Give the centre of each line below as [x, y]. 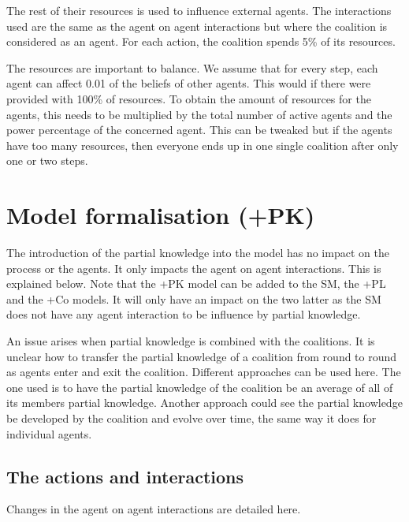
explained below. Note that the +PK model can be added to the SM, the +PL [196, 283]
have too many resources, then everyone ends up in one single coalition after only [203, 145]
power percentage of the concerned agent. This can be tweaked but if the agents [199, 130]
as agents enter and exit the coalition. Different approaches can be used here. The [204, 372]
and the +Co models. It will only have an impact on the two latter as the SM [194, 298]
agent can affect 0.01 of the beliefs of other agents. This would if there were [189, 83]
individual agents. [49, 433]
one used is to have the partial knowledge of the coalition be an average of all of [200, 387]
